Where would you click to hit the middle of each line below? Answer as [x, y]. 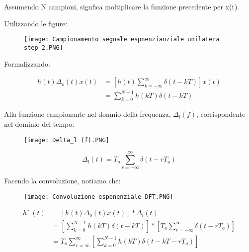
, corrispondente [221, 114]
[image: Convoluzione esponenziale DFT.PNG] [99, 197]
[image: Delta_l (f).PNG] [67, 140]
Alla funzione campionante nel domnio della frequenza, [87, 114]
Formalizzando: [27, 63]
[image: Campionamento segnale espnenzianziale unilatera [122, 40]
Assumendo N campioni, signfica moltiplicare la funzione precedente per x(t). [122, 6]
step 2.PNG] [43, 47]
